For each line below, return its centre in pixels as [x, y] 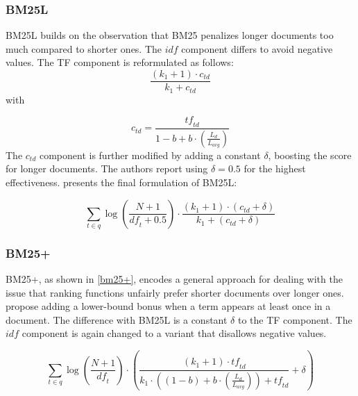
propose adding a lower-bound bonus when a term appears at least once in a [168, 306]
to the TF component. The [295, 319]
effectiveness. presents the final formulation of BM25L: [121, 182]
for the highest [275, 168]
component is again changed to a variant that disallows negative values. [174, 333]
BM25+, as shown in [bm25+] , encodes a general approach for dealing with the [174, 279]
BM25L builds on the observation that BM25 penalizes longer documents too [170, 35]
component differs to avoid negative [257, 48]
